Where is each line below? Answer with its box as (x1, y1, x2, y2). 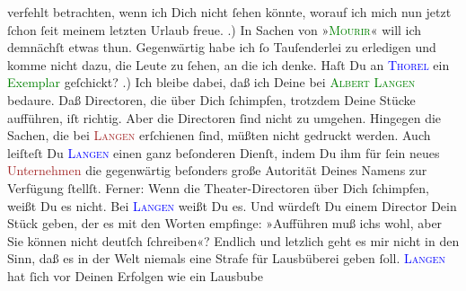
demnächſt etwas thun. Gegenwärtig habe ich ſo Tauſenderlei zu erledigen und (7, 38, 436, 57)
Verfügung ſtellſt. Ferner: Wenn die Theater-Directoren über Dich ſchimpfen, (7, 178, 429, 197)
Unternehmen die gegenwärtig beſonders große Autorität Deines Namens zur (7, 161, 427, 180)
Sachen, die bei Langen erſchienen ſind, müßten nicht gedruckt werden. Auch (7, 126, 431, 145)
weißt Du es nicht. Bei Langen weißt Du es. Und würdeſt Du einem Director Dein (7, 196, 457, 215)
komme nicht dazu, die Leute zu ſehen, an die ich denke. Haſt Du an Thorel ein (7, 55, 450, 74)
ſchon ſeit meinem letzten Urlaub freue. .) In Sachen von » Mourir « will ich (7, 20, 422, 39)
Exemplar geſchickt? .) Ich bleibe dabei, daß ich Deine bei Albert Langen (7, 73, 416, 92)
